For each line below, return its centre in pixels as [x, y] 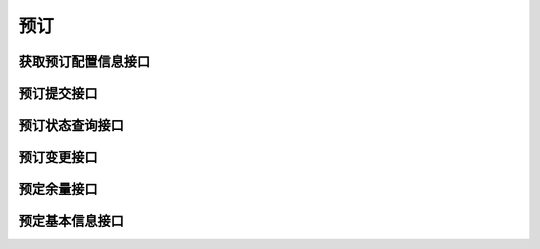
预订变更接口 [58, 157]
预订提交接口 [58, 93]
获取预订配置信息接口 [84, 61]
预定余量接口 [58, 189]
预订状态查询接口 [71, 125]
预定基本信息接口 [71, 221]
